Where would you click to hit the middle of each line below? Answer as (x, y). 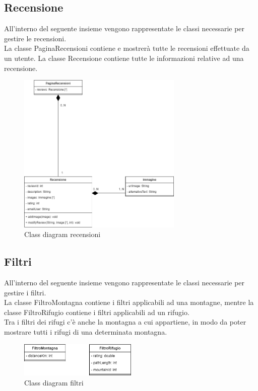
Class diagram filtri (54, 383)
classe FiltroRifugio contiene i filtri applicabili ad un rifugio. (97, 312)
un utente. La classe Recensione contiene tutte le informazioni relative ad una (124, 58)
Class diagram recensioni (62, 234)
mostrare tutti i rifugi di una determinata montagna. (86, 332)
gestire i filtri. (25, 292)
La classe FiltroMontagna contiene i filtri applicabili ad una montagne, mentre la (129, 302)
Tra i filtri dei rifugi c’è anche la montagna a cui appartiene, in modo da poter (125, 322)
